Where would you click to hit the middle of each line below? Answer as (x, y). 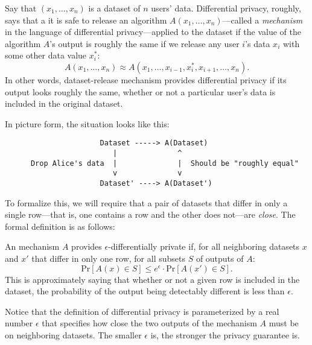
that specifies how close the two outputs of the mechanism (149, 323)
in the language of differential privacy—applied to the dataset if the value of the (153, 32)
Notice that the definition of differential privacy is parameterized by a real (142, 311)
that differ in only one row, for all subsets (108, 258)
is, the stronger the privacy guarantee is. (225, 334)
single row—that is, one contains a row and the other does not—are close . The (150, 214)
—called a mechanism (263, 20)
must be (284, 323)
